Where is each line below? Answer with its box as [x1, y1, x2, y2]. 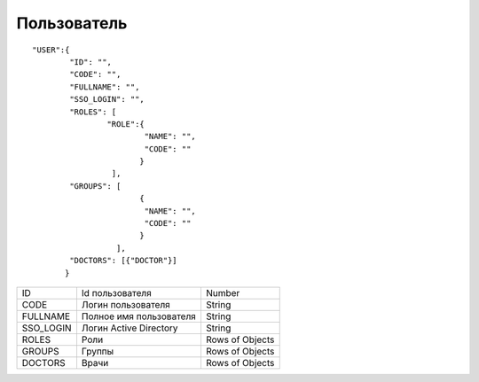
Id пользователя [81, 286, 153, 299]
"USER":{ [32, 44, 70, 55]
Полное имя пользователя [81, 310, 197, 323]
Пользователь [16, 13, 128, 33]
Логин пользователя [81, 298, 170, 310]
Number [205, 286, 240, 299]
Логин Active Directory [81, 322, 178, 334]
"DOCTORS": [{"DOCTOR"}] [69, 255, 177, 266]
